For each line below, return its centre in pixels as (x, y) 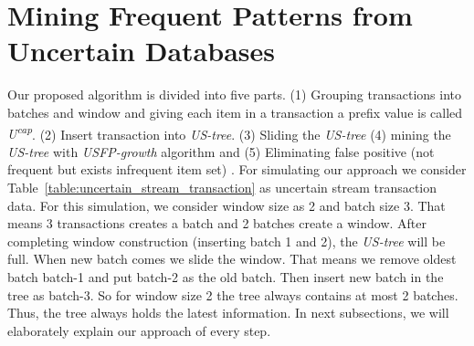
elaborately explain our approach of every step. (139, 330)
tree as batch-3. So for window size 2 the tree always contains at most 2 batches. (233, 294)
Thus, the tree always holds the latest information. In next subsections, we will (228, 313)
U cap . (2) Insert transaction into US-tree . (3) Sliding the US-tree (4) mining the (229, 132)
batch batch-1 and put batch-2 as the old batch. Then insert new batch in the (226, 276)
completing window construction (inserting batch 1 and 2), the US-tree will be (226, 241)
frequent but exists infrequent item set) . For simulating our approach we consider (237, 169)
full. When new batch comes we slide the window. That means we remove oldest (232, 259)
